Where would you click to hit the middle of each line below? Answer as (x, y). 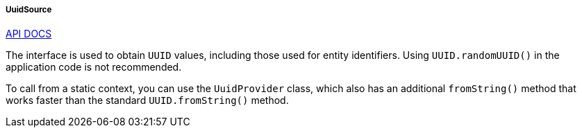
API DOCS (29, 34)
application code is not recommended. (94, 67)
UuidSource (29, 10)
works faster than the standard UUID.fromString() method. (147, 100)
